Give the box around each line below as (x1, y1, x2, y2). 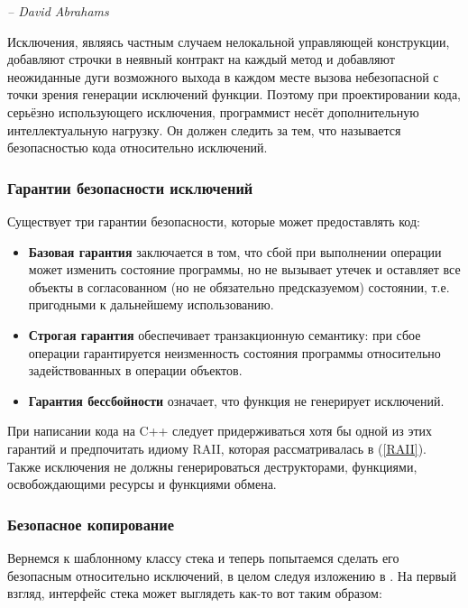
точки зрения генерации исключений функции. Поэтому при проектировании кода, (7, 85, 462, 104)
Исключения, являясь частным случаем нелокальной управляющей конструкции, (7, 32, 450, 51)
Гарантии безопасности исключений (7, 176, 253, 198)
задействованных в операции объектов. (28, 361, 243, 380)
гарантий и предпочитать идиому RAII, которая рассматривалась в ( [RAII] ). (7, 438, 427, 457)
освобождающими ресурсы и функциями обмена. (7, 474, 277, 493)
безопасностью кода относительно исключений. (7, 138, 268, 157)
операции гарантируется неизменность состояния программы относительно (28, 343, 441, 362)
